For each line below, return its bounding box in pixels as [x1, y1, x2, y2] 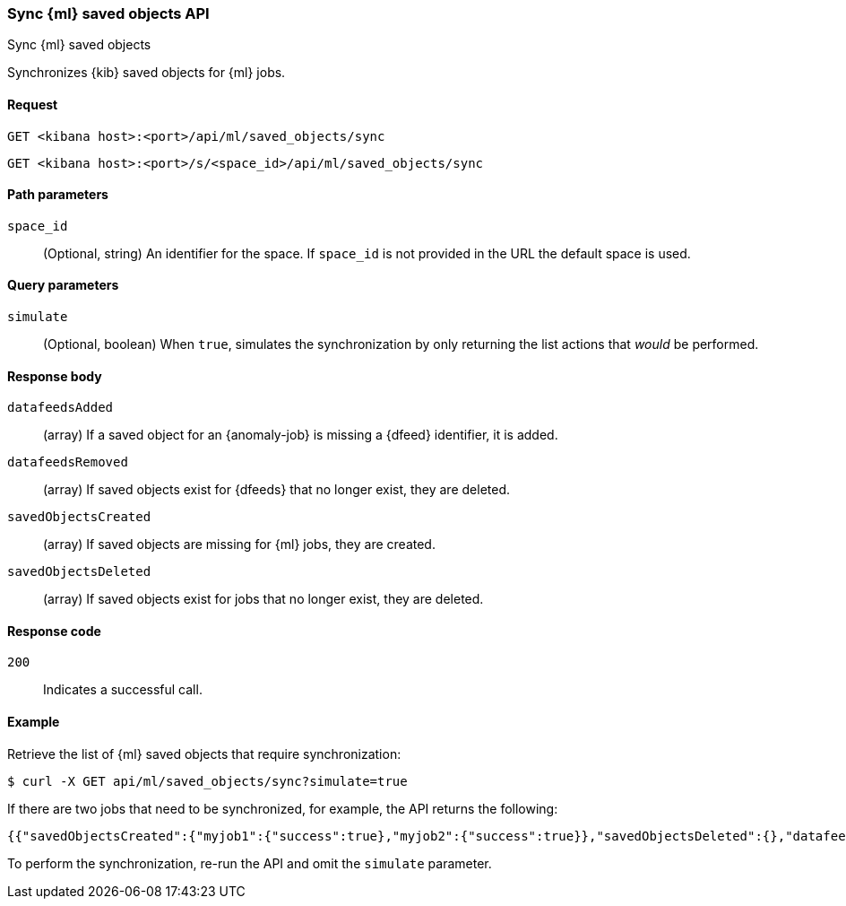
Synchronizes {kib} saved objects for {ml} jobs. [7, 65, 286, 81]
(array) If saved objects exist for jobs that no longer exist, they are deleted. [43, 591, 484, 607]
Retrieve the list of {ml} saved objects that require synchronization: [7, 745, 401, 762]
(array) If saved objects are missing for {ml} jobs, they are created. [43, 536, 436, 553]
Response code [7, 623, 101, 639]
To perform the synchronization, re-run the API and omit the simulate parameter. [7, 855, 492, 871]
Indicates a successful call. [43, 682, 203, 698]
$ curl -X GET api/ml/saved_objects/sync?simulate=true [7, 773, 408, 788]
